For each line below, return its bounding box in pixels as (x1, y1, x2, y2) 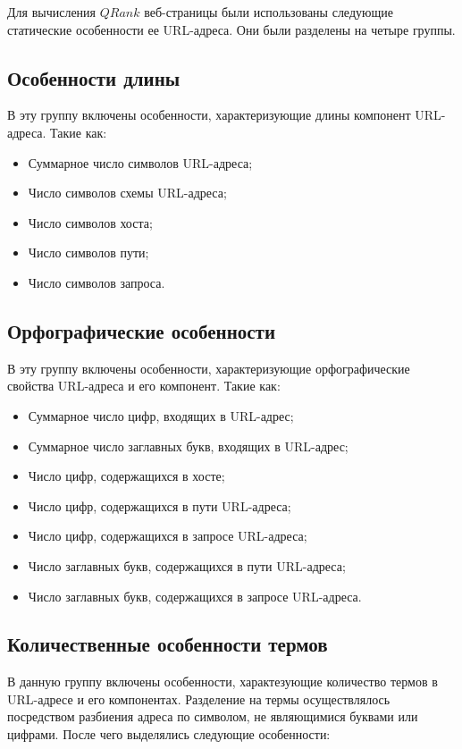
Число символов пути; (28, 243, 149, 262)
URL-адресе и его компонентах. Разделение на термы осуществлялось (7, 689, 391, 708)
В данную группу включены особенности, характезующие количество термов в (7, 672, 438, 691)
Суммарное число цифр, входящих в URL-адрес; (28, 406, 294, 425)
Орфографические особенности (7, 316, 275, 344)
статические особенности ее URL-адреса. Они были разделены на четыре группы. (7, 20, 456, 38)
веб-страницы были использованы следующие (144, 3, 393, 21)
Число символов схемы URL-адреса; (28, 183, 227, 202)
